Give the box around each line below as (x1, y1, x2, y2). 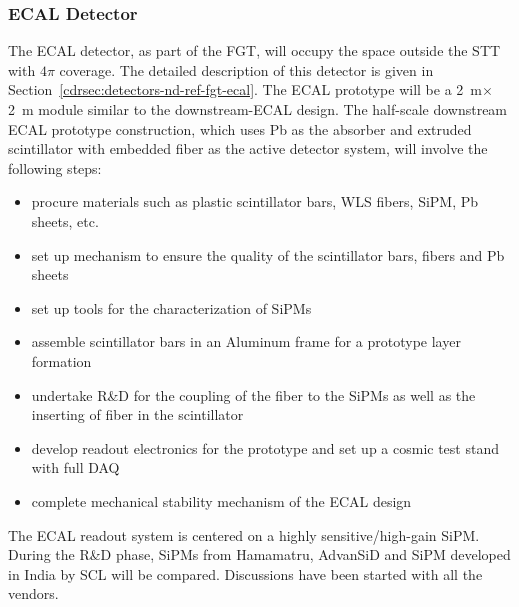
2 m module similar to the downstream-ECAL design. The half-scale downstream (8, 99, 508, 119)
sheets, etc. (31, 210, 99, 231)
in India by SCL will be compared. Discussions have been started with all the (8, 563, 483, 584)
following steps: (8, 157, 102, 178)
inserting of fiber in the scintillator (31, 404, 244, 425)
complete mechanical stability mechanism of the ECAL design (31, 490, 412, 511)
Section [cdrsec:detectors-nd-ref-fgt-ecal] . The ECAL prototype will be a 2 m (8, 79, 482, 100)
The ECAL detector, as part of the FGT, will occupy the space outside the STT (8, 40, 501, 61)
